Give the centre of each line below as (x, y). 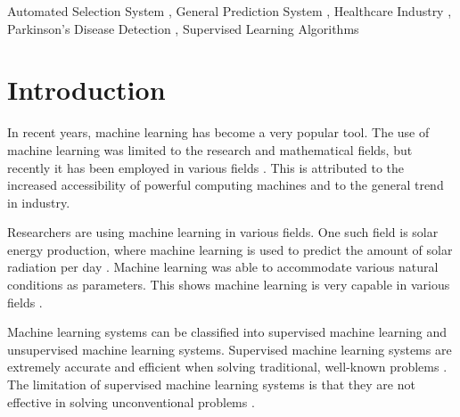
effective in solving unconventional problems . (131, 401)
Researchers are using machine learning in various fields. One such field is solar (223, 232)
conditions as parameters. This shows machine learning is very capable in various (229, 285)
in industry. (39, 202)
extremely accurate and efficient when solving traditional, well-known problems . (227, 367)
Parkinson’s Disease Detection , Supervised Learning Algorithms (183, 28)
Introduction (86, 90)
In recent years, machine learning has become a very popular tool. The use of (218, 132)
